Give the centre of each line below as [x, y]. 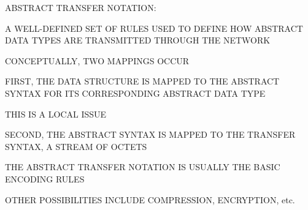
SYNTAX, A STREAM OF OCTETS [76, 146]
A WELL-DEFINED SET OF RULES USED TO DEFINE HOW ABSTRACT [154, 28]
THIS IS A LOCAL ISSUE [56, 114]
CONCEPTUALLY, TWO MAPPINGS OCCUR [97, 60]
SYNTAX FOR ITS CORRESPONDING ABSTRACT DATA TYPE [135, 93]
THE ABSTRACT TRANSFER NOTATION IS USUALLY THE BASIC [143, 167]
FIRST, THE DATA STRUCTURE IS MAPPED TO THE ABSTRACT [142, 81]
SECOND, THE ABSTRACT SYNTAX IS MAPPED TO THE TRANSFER [150, 134]
